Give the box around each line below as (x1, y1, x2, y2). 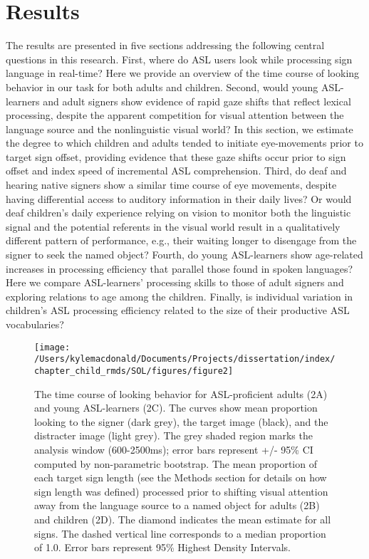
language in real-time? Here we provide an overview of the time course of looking (6, 66, 360, 80)
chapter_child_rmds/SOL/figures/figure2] (34, 365, 234, 376)
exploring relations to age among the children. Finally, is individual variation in (6, 288, 353, 303)
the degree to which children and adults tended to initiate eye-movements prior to (6, 135, 363, 150)
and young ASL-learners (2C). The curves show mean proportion (34, 400, 318, 415)
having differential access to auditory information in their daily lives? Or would (6, 191, 352, 206)
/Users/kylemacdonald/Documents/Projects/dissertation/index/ (34, 354, 336, 365)
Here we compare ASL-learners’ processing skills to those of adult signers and (6, 275, 344, 290)
